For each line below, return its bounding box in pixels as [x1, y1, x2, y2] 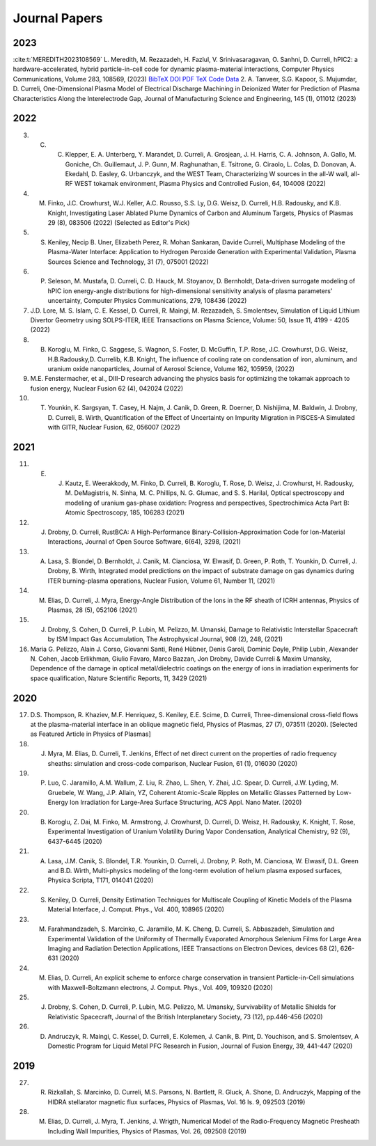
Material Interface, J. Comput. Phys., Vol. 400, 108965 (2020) [47, 905, 225, 913]
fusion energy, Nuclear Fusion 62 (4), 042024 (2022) [30, 384, 184, 393]
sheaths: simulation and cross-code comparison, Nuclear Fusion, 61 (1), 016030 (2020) [47, 759, 298, 767]
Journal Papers [13, 10, 103, 26]
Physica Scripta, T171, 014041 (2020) [47, 876, 154, 884]
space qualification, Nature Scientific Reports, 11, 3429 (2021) [30, 674, 207, 682]
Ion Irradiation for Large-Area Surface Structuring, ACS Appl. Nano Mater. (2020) [70, 798, 302, 807]
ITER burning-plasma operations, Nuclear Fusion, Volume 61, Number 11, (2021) [47, 576, 275, 585]
